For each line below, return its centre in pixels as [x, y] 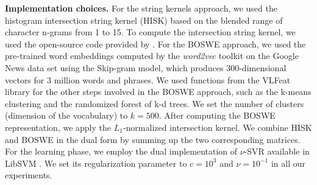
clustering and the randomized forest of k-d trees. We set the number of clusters [155, 103]
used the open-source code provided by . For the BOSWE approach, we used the [155, 44]
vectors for [25, 79]
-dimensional [263, 67]
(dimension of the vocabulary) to [66, 115]
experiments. [29, 175]
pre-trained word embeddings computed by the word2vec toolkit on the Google [152, 56]
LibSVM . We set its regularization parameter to [96, 163]
